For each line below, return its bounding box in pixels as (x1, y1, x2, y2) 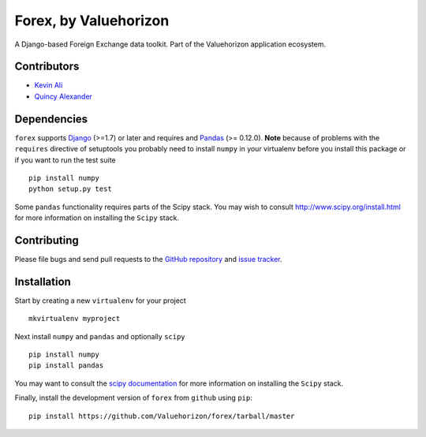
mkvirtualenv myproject (28, 314, 121, 323)
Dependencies (14, 112, 88, 125)
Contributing (14, 233, 79, 247)
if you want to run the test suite (14, 155, 116, 165)
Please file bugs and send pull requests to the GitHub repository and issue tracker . (14, 255, 283, 263)
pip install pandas (28, 361, 104, 370)
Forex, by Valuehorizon (14, 12, 170, 29)
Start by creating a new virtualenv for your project (14, 296, 187, 305)
